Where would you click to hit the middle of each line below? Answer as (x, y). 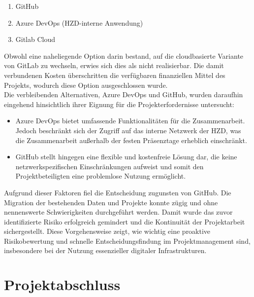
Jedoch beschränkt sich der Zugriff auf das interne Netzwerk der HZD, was (128, 130)
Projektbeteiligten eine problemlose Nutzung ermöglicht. (101, 176)
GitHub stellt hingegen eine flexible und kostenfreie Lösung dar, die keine (126, 157)
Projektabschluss (62, 284)
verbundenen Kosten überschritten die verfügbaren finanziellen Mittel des (115, 75)
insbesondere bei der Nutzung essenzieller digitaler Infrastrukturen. (105, 250)
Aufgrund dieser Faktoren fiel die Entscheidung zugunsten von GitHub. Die (118, 192)
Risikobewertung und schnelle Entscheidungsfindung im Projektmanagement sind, (127, 241)
